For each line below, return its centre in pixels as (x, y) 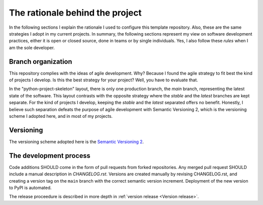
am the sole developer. (32, 47)
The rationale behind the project (75, 13)
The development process (50, 156)
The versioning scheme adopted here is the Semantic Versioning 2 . (76, 142)
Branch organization (41, 62)
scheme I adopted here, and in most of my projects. (61, 116)
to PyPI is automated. (30, 187)
